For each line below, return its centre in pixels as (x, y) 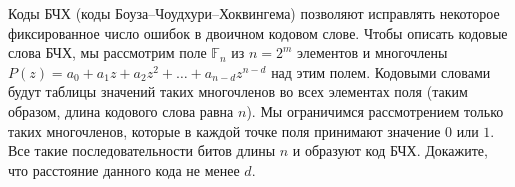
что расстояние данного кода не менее (124, 169)
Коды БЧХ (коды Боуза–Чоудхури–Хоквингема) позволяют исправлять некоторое (254, 13)
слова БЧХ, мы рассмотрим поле (107, 52)
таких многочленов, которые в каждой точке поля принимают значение (224, 130)
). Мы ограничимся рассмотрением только (375, 110)
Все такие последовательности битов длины (142, 150)
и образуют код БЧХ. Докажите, (390, 150)
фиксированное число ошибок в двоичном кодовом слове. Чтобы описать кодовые (258, 32)
